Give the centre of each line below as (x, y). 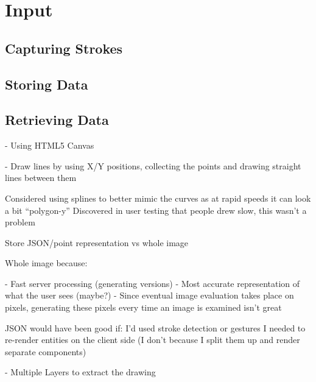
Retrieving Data (57, 120)
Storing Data (47, 84)
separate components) (46, 351)
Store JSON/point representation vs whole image (97, 242)
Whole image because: (46, 263)
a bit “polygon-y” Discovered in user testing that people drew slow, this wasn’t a (156, 210)
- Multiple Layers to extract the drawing (80, 372)
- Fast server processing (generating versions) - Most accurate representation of (153, 283)
